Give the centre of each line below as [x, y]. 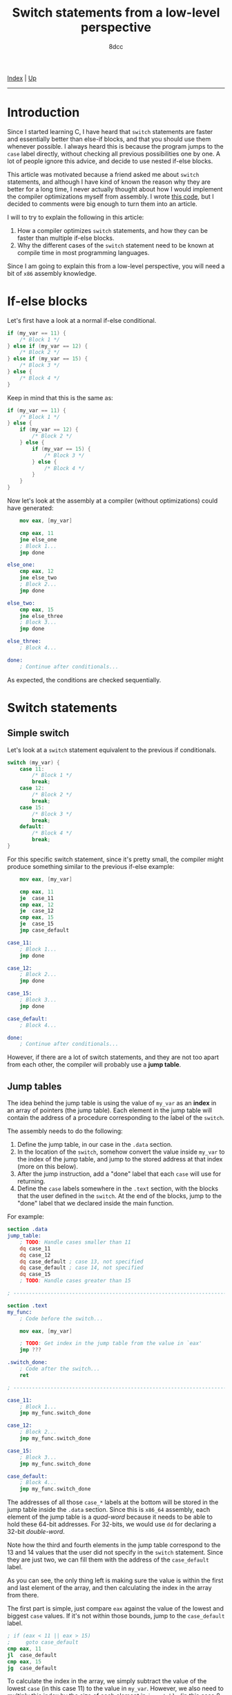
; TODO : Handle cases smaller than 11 [75, 1242]
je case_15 [37, 924]
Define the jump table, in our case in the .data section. [95, 1145]
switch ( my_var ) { [33, 762]
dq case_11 [35, 1248]
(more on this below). [47, 1167]
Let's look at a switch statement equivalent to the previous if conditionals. [112, 750]
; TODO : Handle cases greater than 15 [75, 1281]
